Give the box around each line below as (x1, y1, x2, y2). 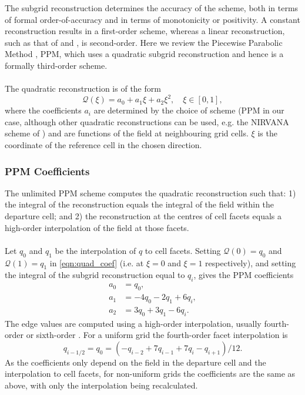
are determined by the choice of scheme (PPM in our (93, 104, 284, 116)
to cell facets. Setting (145, 244, 221, 256)
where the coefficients (5, 104, 82, 116)
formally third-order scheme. (5, 59, 108, 71)
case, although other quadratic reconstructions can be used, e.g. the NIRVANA (5, 115, 289, 128)
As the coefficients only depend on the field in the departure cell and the (5, 356, 266, 368)
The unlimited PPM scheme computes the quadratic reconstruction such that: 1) (5, 186, 296, 199)
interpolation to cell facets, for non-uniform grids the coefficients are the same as (5, 367, 296, 380)
